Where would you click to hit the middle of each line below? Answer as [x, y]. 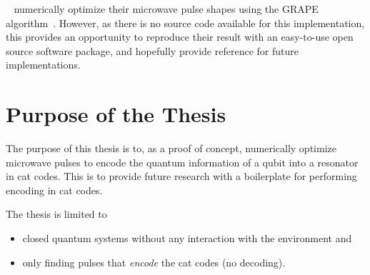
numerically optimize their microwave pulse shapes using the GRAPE [166, 9]
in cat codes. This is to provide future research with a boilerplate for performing [181, 176]
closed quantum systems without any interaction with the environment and [187, 238]
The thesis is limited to [56, 214]
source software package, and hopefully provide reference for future [152, 50]
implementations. [43, 65]
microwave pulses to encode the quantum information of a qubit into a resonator [182, 162]
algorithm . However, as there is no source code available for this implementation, [185, 22]
